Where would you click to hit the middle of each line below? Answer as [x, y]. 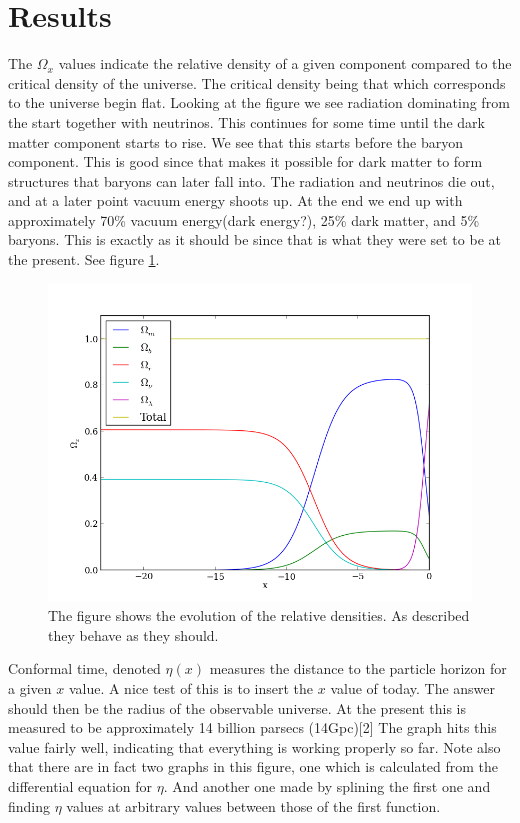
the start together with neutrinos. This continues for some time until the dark [246, 121]
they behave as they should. [133, 634]
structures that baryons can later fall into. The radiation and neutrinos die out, [251, 180]
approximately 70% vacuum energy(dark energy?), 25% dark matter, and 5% [244, 219]
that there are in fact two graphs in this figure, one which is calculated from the [253, 766]
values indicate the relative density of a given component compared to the [285, 63]
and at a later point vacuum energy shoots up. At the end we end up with [235, 200]
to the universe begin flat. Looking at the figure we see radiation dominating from [259, 102]
